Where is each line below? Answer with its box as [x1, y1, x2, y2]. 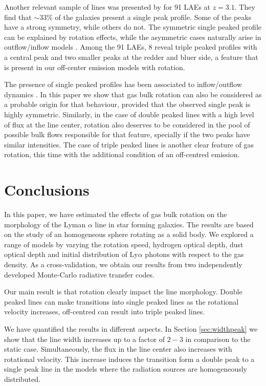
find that [4, 11, 32, 22]
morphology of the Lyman [4, 219, 86, 229]
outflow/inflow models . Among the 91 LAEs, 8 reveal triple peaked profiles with [4, 41, 257, 52]
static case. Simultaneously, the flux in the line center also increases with [4, 344, 232, 354]
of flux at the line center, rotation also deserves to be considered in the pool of [4, 119, 250, 130]
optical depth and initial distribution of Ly [4, 249, 138, 260]
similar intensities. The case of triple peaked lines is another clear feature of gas [4, 139, 254, 149]
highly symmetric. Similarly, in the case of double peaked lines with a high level [4, 109, 254, 119]
